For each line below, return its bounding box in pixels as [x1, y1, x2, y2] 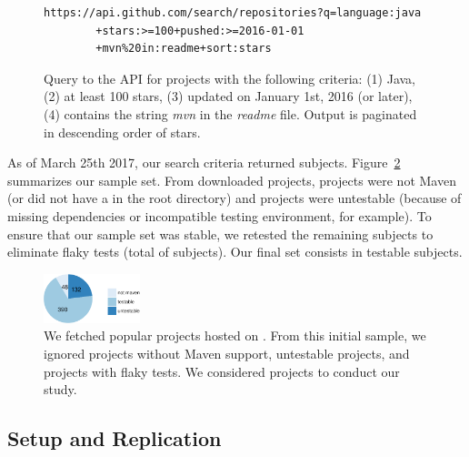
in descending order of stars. [44, 122, 201, 141]
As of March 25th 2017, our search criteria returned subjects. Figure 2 [7, 153, 401, 172]
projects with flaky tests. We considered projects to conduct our [44, 361, 400, 381]
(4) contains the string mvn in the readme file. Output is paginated [44, 104, 417, 123]
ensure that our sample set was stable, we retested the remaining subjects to [7, 224, 434, 243]
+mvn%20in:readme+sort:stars [95, 42, 272, 56]
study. [44, 380, 77, 399]
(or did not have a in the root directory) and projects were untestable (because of [7, 188, 462, 208]
